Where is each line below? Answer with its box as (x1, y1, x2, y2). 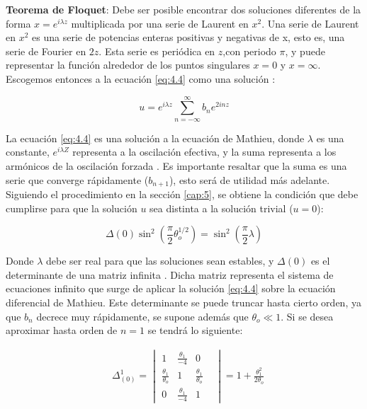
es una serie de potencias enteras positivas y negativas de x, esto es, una (32, 30, 345, 45)
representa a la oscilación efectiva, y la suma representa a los (72, 144, 337, 159)
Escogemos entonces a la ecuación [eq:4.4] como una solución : (6, 71, 276, 86)
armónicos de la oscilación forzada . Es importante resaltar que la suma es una (6, 158, 347, 173)
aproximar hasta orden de (6, 323, 118, 338)
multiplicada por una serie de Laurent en (71, 16, 249, 30)
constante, (6, 144, 50, 159)
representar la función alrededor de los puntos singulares (6, 57, 250, 72)
